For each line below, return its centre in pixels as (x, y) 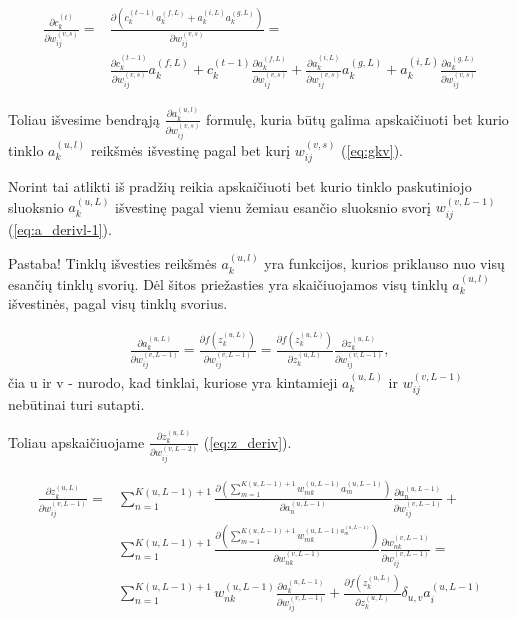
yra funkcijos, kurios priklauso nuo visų (384, 263)
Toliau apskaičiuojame (76, 441)
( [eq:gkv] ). (372, 149)
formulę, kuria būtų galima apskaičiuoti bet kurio (357, 118)
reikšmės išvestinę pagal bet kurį (190, 149)
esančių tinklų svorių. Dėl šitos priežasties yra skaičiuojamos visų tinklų (228, 283)
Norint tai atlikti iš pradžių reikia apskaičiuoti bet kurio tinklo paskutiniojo (240, 185)
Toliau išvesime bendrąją (84, 118)
